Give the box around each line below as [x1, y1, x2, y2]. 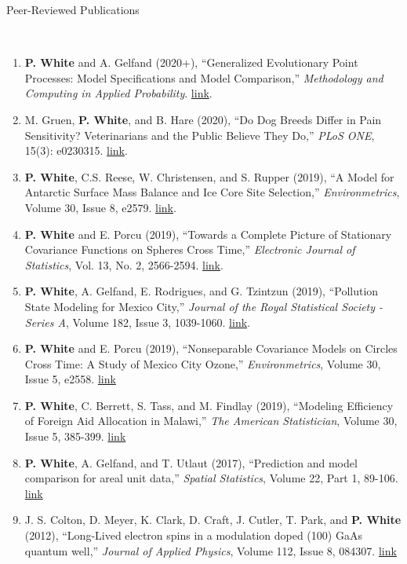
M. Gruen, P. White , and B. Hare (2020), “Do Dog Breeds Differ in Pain [24, 111, 382, 127]
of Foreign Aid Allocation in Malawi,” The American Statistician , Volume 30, [24, 412, 398, 429]
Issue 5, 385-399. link [24, 428, 126, 445]
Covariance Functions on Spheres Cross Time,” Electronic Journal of [24, 241, 355, 258]
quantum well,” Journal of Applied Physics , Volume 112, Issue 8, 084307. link [24, 542, 397, 559]
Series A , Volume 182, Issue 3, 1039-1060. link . [24, 313, 250, 330]
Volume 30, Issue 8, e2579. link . [24, 199, 176, 215]
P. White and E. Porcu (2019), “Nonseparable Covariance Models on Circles [24, 340, 398, 357]
